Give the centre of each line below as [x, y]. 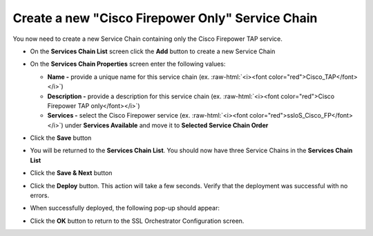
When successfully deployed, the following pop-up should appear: [125, 208]
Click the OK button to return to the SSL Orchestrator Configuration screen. [137, 221]
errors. [40, 196]
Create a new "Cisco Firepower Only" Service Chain [165, 18]
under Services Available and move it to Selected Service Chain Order [166, 125]
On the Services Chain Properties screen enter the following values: [128, 64]
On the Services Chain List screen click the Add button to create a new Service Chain [153, 51]
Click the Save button [61, 138]
